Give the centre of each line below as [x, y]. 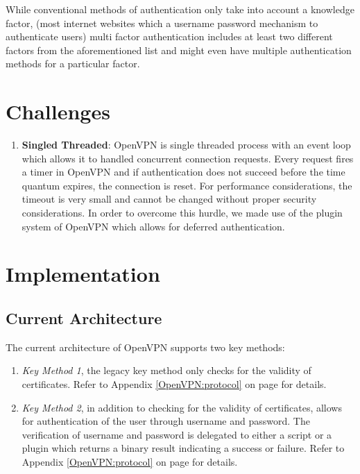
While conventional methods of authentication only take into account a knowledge [180, 9]
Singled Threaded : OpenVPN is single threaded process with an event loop [186, 145]
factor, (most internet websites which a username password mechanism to [162, 23]
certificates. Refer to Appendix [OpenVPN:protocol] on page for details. [174, 384]
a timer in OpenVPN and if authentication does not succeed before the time [183, 172]
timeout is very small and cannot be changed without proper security [169, 199]
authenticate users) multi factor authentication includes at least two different [169, 36]
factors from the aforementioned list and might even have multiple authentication [179, 50]
